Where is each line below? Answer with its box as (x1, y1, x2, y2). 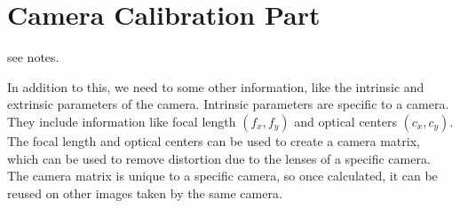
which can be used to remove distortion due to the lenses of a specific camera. (7, 149, 431, 167)
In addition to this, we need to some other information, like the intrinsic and (7, 77, 424, 96)
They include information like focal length (7, 112, 236, 130)
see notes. (7, 48, 59, 66)
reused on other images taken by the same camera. (7, 183, 282, 202)
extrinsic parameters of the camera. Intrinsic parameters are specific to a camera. (7, 95, 449, 113)
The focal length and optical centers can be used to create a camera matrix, (7, 131, 420, 150)
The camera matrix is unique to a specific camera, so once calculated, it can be (7, 166, 438, 185)
